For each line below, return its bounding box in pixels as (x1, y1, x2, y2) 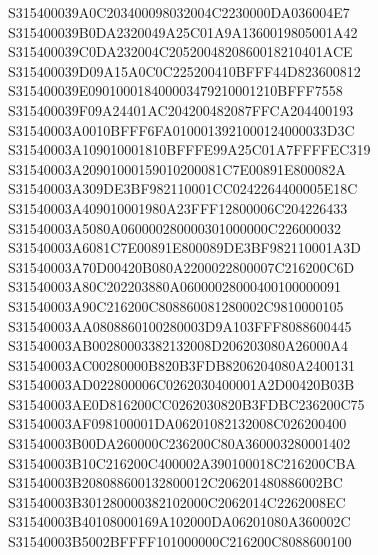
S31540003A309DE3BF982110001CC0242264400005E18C (8, 178, 358, 199)
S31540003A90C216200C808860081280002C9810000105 (8, 295, 344, 316)
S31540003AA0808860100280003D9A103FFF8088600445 (8, 315, 352, 336)
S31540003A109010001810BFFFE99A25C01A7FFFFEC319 (8, 139, 371, 160)
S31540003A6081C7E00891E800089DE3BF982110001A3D (8, 237, 361, 258)
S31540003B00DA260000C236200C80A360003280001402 (8, 433, 351, 454)
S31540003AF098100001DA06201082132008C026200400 (8, 413, 347, 434)
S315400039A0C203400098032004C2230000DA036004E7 (8, 2, 350, 22)
